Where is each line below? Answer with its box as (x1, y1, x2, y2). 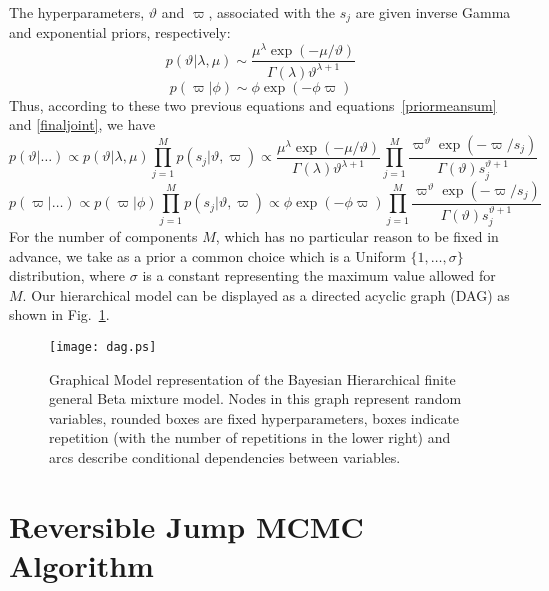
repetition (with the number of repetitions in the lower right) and (49, 427, 451, 448)
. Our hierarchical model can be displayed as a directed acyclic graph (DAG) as (22, 284, 510, 305)
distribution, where (9, 265, 126, 286)
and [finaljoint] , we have (9, 114, 156, 135)
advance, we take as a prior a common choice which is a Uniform (9, 245, 406, 266)
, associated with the (208, 2, 336, 22)
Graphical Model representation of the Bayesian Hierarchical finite (49, 368, 456, 389)
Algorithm (9, 544, 154, 585)
